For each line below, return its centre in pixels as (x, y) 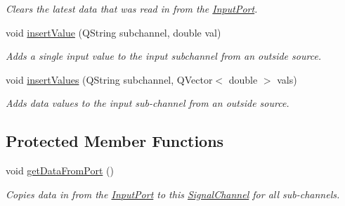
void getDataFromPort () (60, 170)
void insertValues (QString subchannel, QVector (109, 79)
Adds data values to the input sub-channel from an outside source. (148, 103)
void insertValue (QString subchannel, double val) (113, 32)
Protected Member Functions (115, 141)
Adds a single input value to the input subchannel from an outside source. (164, 56)
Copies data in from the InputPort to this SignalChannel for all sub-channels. (173, 194)
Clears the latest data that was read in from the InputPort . (132, 8)
